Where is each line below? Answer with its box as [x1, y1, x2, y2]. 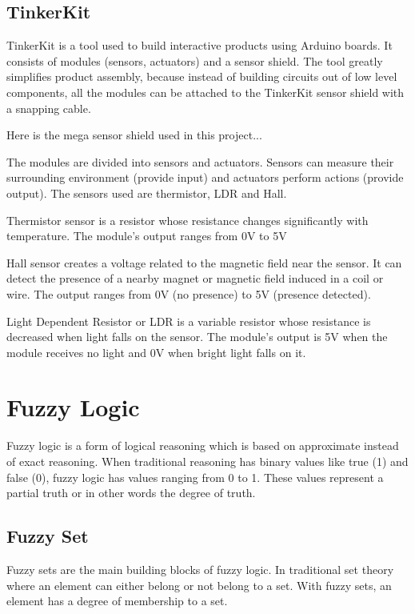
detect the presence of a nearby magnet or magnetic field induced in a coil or [6, 270, 384, 287]
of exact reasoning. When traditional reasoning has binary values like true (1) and [6, 453, 409, 470]
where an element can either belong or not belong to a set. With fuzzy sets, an [6, 576, 392, 593]
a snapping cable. [6, 99, 91, 116]
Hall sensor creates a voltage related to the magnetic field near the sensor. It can [6, 254, 402, 271]
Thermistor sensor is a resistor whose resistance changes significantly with [6, 211, 369, 228]
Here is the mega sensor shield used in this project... [6, 126, 262, 143]
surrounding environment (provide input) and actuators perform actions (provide [6, 169, 404, 186]
